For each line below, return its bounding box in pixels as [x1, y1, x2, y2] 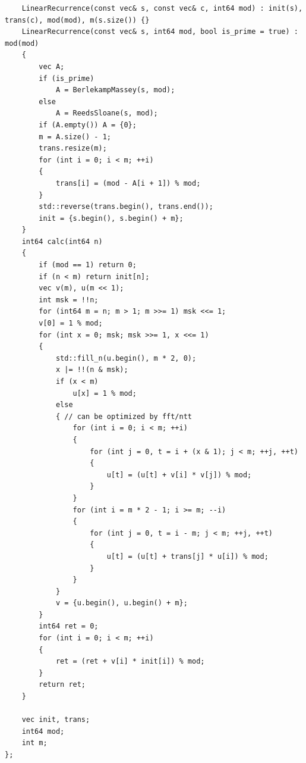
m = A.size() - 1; [39, 132, 111, 141]
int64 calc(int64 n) [21, 237, 103, 246]
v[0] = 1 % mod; [39, 319, 103, 328]
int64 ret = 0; [39, 622, 99, 631]
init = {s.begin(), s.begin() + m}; [39, 214, 184, 223]
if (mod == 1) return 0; [39, 261, 137, 270]
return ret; [39, 680, 86, 689]
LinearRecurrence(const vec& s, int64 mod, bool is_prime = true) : [21, 27, 298, 36]
